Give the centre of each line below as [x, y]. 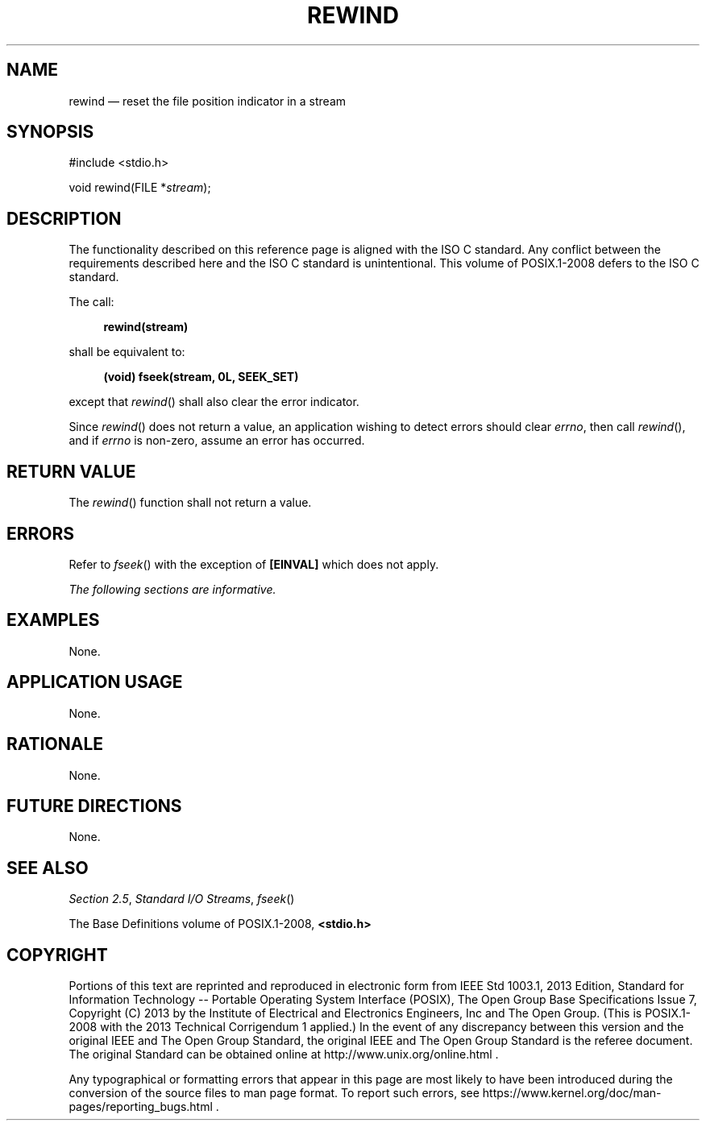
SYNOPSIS [50, 132]
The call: [91, 302]
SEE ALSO [48, 868]
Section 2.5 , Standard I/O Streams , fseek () [182, 899]
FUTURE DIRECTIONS [94, 806]
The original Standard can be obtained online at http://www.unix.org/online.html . [284, 1054]
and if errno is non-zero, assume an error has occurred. [217, 441]
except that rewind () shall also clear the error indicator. [214, 402]
